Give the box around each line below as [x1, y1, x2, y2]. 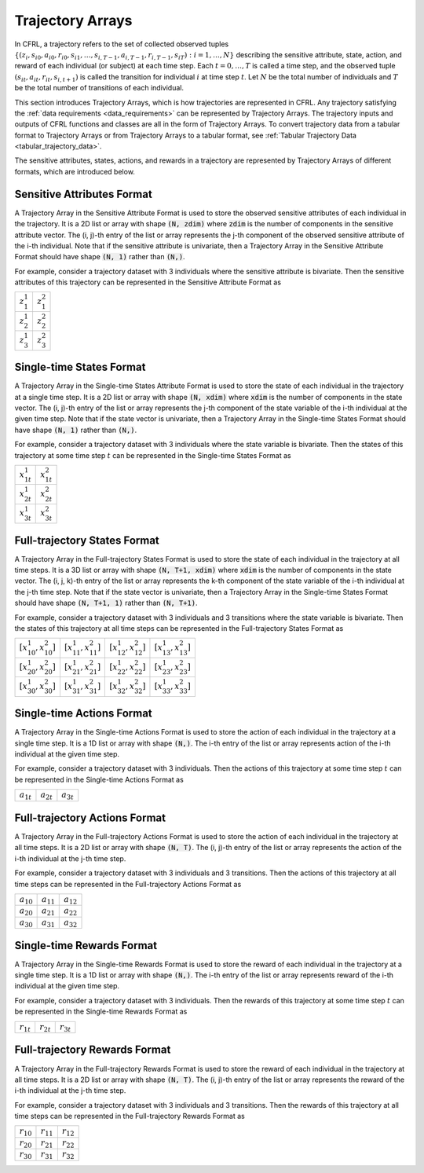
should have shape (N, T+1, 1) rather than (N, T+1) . [14, 598, 198, 608]
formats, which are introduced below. [14, 167, 135, 176]
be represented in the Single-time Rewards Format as [14, 1006, 188, 1017]
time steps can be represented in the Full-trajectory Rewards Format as [14, 1112, 245, 1121]
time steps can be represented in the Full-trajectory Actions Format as [14, 879, 242, 889]
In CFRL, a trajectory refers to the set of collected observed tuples [14, 39, 229, 49]
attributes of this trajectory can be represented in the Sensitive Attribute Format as [14, 277, 282, 287]
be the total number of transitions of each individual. [14, 83, 185, 93]
